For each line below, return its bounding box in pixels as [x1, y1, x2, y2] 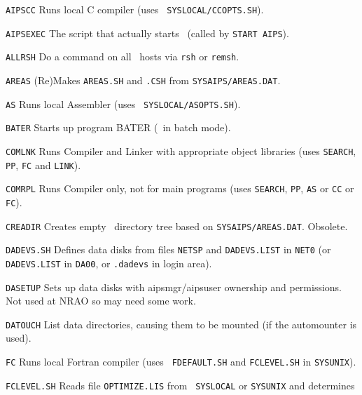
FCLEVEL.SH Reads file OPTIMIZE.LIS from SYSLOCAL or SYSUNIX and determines [6, 377, 355, 392]
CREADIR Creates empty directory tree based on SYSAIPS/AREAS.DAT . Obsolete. [6, 218, 348, 233]
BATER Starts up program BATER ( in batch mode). [6, 120, 231, 135]
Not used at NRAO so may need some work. [6, 293, 196, 308]
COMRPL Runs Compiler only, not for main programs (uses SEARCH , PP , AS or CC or [6, 181, 354, 196]
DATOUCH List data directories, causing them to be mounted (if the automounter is [6, 316, 357, 331]
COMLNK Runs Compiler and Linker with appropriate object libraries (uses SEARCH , [6, 143, 356, 158]
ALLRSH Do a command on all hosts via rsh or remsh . [6, 49, 239, 64]
